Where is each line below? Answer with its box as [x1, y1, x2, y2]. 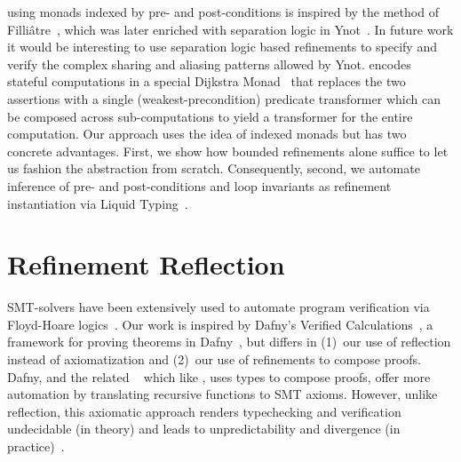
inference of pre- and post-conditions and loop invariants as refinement [7, 176, 392, 195]
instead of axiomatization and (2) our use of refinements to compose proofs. [7, 350, 422, 369]
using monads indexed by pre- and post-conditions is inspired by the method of [7, 3, 439, 20]
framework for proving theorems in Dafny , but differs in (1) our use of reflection [7, 332, 451, 351]
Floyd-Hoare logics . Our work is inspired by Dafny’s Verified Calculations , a [7, 315, 433, 333]
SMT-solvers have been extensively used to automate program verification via [7, 298, 430, 316]
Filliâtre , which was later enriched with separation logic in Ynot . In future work [7, 20, 454, 38]
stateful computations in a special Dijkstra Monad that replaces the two [7, 72, 406, 91]
